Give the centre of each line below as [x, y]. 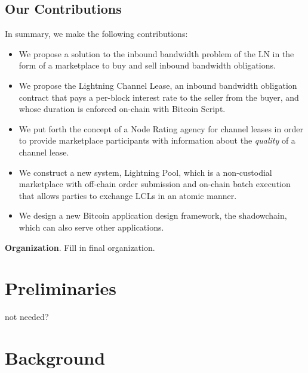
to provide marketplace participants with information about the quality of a [157, 140]
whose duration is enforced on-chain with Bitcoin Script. [122, 109]
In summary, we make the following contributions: [96, 34]
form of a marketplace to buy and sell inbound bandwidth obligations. [147, 65]
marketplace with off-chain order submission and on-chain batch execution [155, 184]
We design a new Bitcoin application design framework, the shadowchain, [153, 215]
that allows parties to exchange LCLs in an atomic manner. [128, 195]
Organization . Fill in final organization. [80, 247]
